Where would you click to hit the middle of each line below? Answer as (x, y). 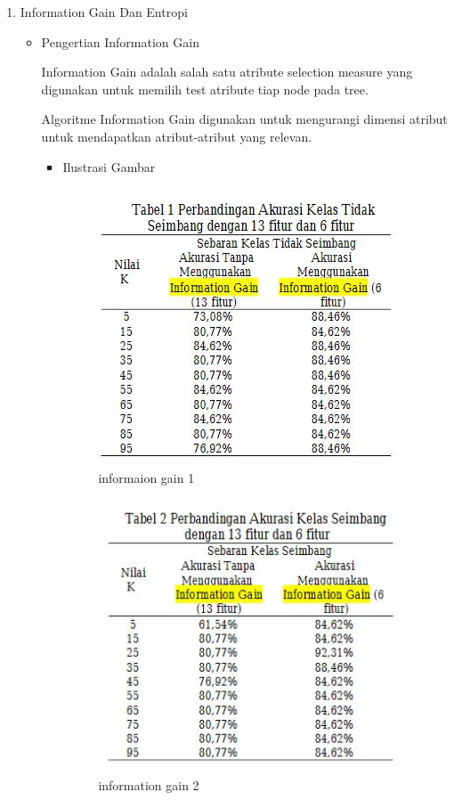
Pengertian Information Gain (120, 41)
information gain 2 (149, 785)
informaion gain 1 (146, 477)
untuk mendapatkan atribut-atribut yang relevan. (177, 136)
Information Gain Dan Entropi (104, 12)
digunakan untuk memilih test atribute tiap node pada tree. (205, 89)
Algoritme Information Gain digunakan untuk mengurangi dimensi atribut (244, 119)
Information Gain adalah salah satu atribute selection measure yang (227, 72)
